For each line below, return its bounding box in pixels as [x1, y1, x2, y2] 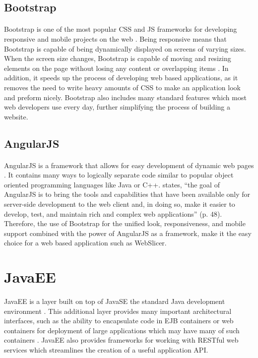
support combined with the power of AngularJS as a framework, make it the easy [4, 228, 252, 238]
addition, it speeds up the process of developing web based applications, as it [4, 72, 238, 83]
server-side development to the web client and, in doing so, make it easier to [4, 199, 235, 209]
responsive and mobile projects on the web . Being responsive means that [4, 33, 227, 44]
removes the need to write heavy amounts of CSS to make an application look [4, 82, 241, 92]
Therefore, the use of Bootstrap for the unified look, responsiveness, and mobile [4, 218, 246, 229]
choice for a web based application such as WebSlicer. [4, 238, 167, 248]
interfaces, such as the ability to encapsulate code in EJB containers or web [4, 315, 234, 326]
